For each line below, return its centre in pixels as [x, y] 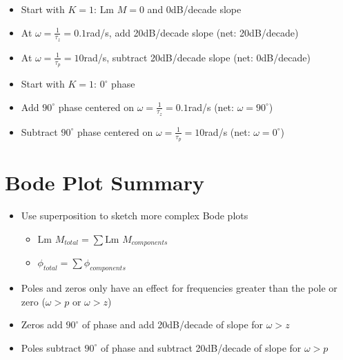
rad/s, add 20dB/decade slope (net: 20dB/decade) [193, 32]
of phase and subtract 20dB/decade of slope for [201, 347]
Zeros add [42, 324]
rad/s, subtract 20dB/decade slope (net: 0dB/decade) [197, 57]
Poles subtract [51, 347]
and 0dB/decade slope [194, 9]
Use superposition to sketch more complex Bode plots [135, 216]
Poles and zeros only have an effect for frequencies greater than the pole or [179, 288]
